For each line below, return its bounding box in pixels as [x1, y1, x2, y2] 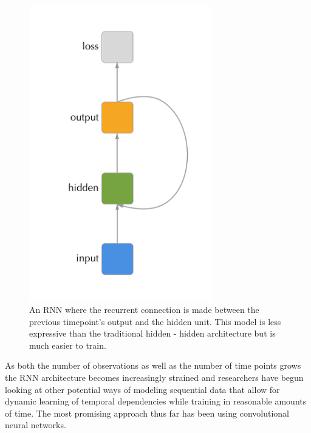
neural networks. [5, 418, 66, 431]
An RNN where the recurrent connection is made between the [29, 303, 259, 315]
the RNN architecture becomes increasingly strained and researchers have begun [5, 371, 304, 383]
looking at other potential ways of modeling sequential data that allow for [5, 383, 280, 395]
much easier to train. [29, 338, 106, 351]
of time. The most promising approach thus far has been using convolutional [5, 406, 289, 419]
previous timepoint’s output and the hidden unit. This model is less [29, 315, 281, 327]
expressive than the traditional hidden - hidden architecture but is [29, 327, 276, 340]
